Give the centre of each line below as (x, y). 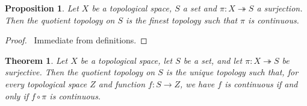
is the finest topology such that (182, 20)
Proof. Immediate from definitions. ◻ (76, 40)
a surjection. (280, 8)
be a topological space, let (126, 60)
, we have (197, 83)
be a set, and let (213, 60)
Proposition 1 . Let (42, 8)
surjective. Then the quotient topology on (80, 72)
